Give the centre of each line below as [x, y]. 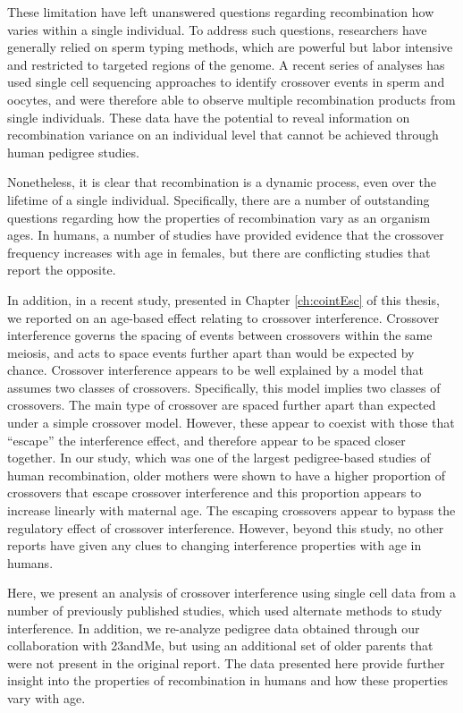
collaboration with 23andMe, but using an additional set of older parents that [220, 645]
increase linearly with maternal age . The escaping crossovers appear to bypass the [231, 510]
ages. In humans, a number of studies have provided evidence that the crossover [226, 235]
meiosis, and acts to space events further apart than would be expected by [211, 352]
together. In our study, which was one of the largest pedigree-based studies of [219, 458]
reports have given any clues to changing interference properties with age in [215, 545]
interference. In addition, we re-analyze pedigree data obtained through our [214, 628]
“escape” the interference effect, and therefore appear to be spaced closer [206, 440]
